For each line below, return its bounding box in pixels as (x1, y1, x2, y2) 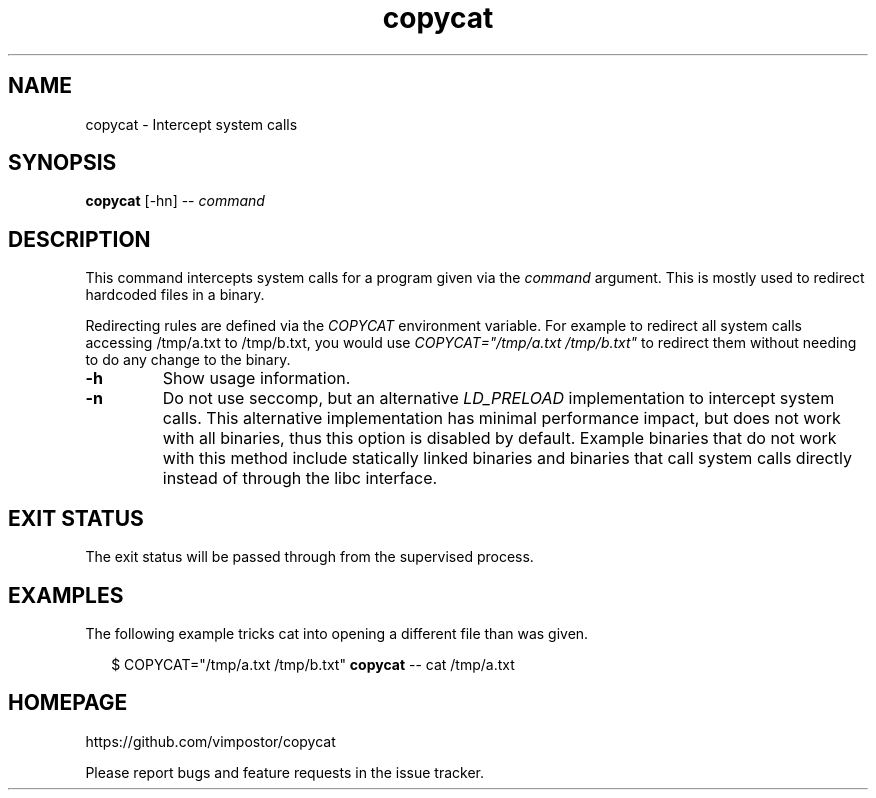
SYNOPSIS (8, 150, 117, 176)
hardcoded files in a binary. (85, 286, 265, 304)
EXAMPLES (8, 582, 124, 608)
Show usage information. (162, 368, 351, 389)
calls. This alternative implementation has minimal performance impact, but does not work (162, 408, 841, 429)
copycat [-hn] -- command (85, 192, 265, 210)
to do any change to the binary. (85, 351, 291, 369)
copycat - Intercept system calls (85, 115, 298, 133)
